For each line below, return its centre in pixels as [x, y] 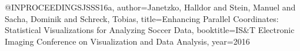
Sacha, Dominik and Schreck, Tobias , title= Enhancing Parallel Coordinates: [142, 18]
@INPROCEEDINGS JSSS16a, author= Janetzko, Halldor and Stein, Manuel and [150, 7]
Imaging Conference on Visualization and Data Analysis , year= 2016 [127, 41]
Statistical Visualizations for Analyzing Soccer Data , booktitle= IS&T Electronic [150, 30]
